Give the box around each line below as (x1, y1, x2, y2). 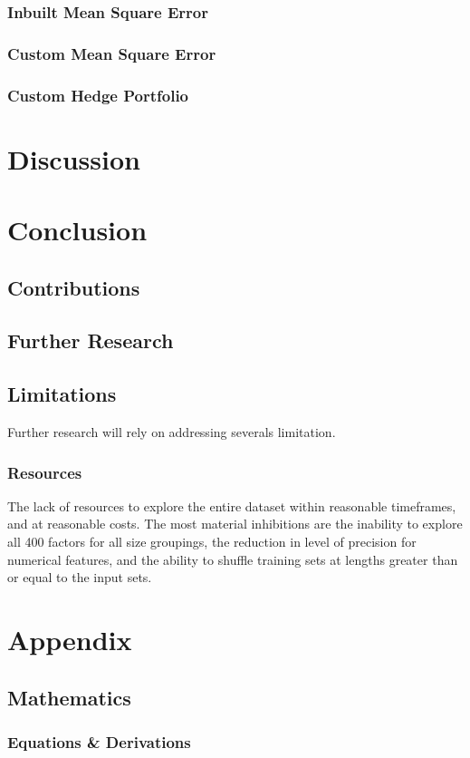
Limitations (7, 380, 117, 408)
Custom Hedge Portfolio (7, 83, 189, 106)
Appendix (7, 621, 132, 658)
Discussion (7, 140, 140, 177)
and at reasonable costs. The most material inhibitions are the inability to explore (7, 514, 463, 533)
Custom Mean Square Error (7, 42, 216, 64)
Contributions (7, 273, 140, 301)
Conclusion (7, 211, 148, 248)
